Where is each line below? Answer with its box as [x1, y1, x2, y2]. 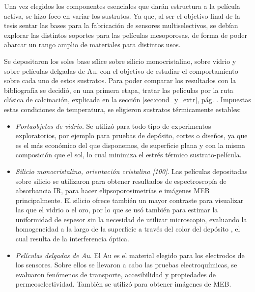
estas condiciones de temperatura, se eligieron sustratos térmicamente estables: [4, 104, 241, 114]
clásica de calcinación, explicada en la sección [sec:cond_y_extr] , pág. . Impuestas [4, 94, 251, 105]
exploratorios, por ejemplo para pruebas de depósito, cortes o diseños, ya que [15, 130, 248, 141]
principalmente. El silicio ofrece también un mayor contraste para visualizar [15, 195, 244, 205]
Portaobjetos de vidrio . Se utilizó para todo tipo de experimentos [15, 120, 211, 131]
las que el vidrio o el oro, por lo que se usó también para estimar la [15, 204, 218, 215]
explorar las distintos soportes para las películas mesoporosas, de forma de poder [4, 29, 247, 40]
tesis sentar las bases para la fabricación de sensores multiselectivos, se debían [4, 20, 238, 30]
